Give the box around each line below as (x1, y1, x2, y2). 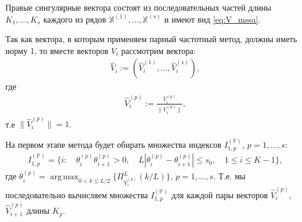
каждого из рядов (43, 12, 107, 25)
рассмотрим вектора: (121, 44, 196, 56)
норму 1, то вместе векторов (5, 44, 108, 56)
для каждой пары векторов (171, 189, 268, 201)
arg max (50, 173, 79, 182)
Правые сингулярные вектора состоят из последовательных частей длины (5, 1, 272, 13)
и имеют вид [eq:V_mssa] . (164, 12, 261, 25)
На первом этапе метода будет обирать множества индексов (5, 138, 222, 150)
